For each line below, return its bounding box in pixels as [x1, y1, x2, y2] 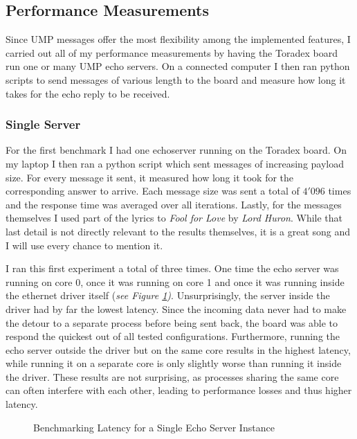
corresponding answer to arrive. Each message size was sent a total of [6, 183, 300, 198]
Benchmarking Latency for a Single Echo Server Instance [33, 420, 275, 434]
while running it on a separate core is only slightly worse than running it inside [6, 356, 342, 370]
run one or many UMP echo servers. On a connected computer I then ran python [6, 59, 350, 73]
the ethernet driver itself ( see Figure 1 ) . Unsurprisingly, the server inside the [6, 288, 330, 303]
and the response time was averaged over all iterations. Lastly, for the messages [6, 197, 342, 211]
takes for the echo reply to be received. [6, 86, 170, 100]
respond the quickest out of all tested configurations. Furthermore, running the [6, 329, 340, 343]
